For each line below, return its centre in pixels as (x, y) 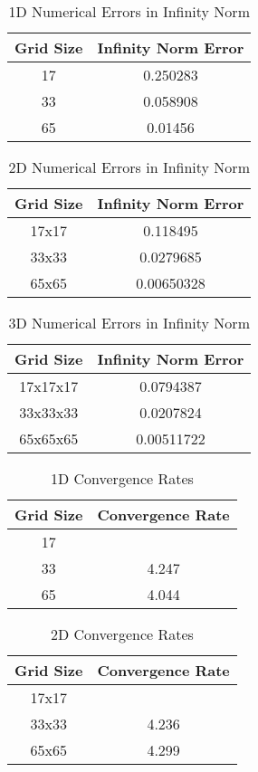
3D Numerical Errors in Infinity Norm (129, 323)
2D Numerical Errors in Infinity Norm (129, 167)
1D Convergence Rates (122, 478)
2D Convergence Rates (122, 634)
